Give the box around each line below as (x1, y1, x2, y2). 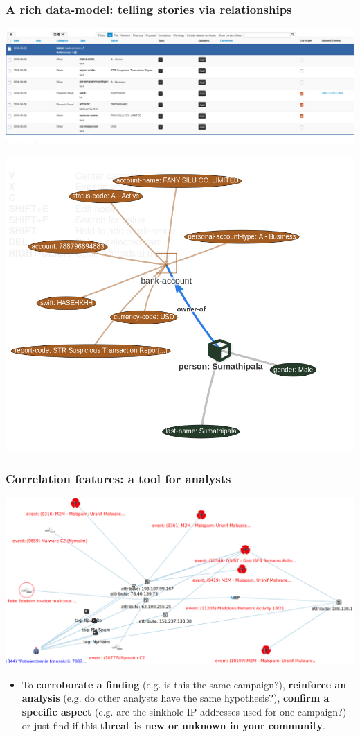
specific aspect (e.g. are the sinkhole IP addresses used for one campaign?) (21, 704, 347, 718)
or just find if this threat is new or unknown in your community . (21, 718, 325, 732)
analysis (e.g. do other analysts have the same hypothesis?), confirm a (21, 691, 330, 705)
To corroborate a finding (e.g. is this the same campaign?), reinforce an (21, 677, 347, 691)
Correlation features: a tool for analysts (6, 469, 231, 487)
